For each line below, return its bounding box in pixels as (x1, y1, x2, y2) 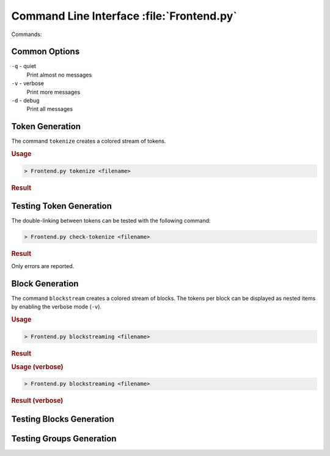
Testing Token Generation (11, 201, 112, 211)
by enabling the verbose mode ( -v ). (11, 303, 102, 310)
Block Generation (11, 278, 79, 289)
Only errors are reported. (11, 263, 75, 270)
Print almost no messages (26, 71, 92, 78)
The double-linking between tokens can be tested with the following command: (11, 217, 211, 224)
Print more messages (26, 88, 81, 95)
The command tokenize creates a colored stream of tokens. (11, 138, 166, 145)
